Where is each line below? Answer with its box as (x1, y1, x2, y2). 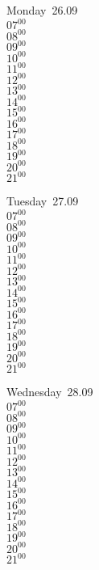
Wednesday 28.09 (6, 383, 93, 400)
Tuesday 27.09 (6, 192, 79, 209)
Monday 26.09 (6, 2, 78, 18)
